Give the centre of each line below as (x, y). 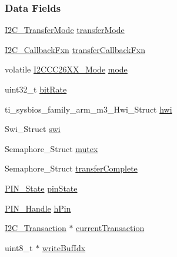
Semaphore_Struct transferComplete (71, 168)
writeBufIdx (64, 247)
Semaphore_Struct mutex (51, 148)
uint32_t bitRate (36, 89)
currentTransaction (110, 228)
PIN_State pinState (41, 188)
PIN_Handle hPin (38, 208)
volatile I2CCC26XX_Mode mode (66, 69)
